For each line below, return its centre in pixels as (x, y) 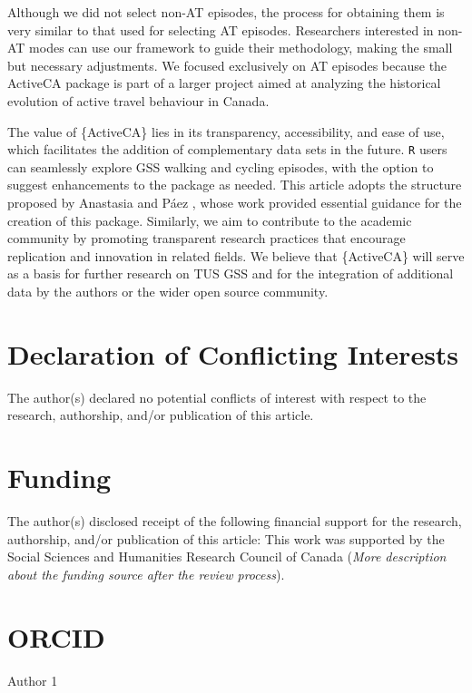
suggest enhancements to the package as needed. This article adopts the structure (235, 185)
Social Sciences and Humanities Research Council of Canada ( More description (227, 556)
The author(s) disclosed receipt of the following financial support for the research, (235, 521)
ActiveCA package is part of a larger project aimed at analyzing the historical (224, 83)
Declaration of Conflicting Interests (233, 353)
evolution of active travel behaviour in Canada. (138, 100)
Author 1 (33, 680)
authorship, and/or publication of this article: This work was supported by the (226, 538)
